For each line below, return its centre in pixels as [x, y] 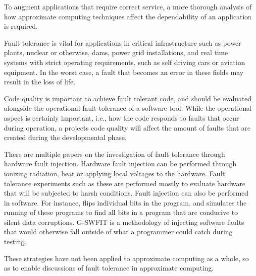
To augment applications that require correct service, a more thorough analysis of [128, 6]
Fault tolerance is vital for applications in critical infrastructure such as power [123, 42]
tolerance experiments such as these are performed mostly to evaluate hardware [125, 183]
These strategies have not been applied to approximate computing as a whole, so [127, 258]
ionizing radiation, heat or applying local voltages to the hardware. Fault [115, 173]
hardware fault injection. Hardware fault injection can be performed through [120, 164]
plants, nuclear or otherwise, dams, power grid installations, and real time [116, 52]
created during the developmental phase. [65, 137]
